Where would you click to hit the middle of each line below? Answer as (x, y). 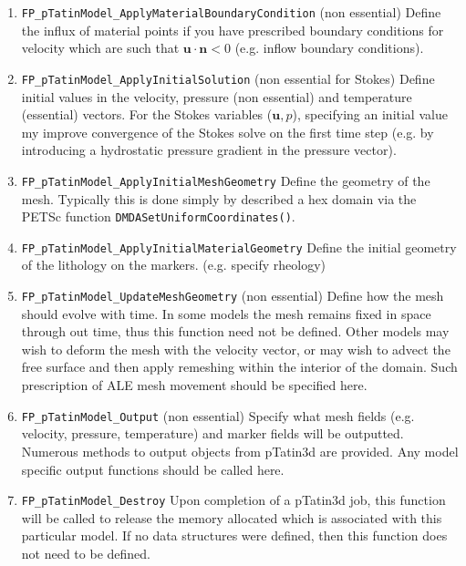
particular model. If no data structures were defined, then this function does (234, 535)
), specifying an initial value (370, 114)
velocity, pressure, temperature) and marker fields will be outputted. (212, 433)
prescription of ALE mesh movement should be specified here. (194, 385)
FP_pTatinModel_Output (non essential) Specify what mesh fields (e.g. (218, 415)
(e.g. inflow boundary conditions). (329, 48)
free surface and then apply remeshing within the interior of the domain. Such (239, 367)
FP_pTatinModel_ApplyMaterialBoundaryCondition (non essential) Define (231, 12)
